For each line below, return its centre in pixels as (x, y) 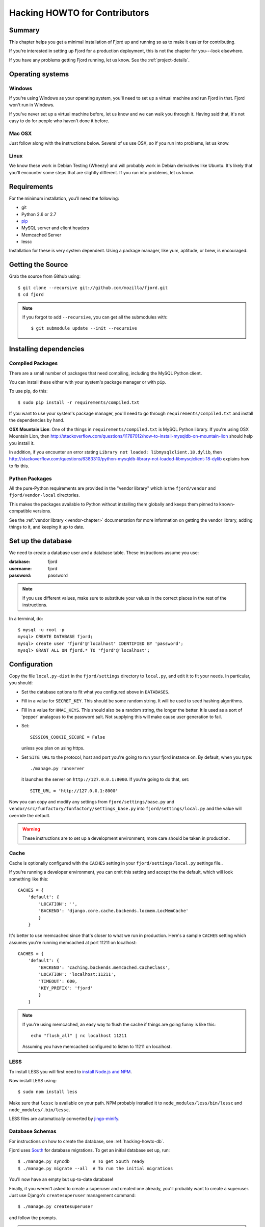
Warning (31, 829)
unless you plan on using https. (53, 748)
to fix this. (19, 466)
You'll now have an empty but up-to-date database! (61, 1179)
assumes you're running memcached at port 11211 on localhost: (73, 942)
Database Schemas (33, 1131)
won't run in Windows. (32, 105)
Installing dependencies (47, 349)
